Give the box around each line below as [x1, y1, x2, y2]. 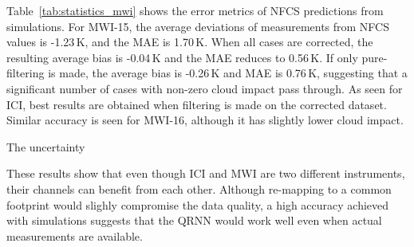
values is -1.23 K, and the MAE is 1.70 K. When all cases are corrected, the [6, 33, 373, 50]
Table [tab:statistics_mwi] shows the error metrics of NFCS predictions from [6, 2, 384, 18]
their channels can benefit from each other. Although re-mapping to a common [6, 180, 392, 197]
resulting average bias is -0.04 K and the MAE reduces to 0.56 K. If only [6, 49, 358, 65]
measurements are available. [6, 227, 143, 244]
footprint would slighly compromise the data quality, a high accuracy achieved [6, 196, 389, 213]
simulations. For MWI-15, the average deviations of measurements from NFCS [6, 18, 390, 34]
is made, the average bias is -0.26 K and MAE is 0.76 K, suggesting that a [48, 65, 408, 81]
